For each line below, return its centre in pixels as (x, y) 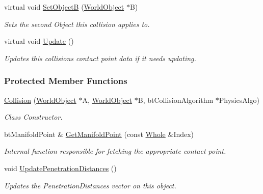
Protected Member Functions (66, 81)
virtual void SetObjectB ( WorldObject (64, 7)
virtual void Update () (39, 41)
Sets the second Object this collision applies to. (77, 24)
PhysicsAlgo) (239, 100)
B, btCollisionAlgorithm (176, 100)
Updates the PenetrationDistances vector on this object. (90, 185)
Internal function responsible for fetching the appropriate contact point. (115, 151)
